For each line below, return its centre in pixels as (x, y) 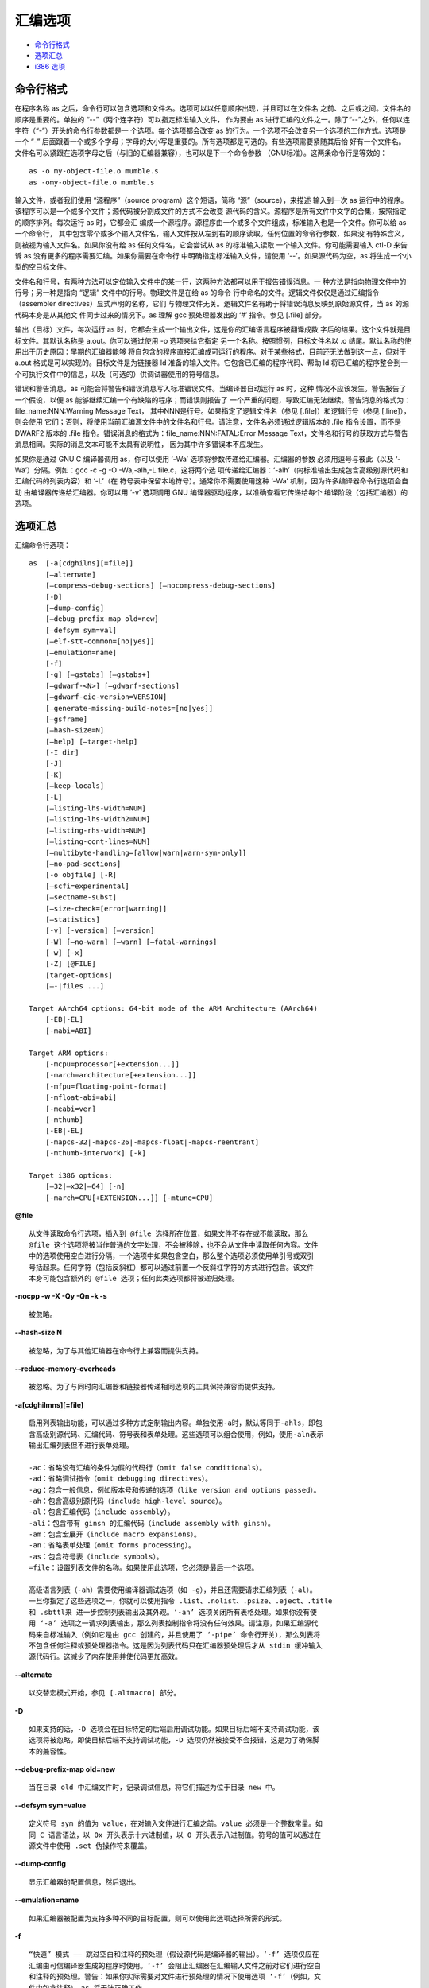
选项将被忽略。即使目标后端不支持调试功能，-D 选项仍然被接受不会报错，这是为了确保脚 (174, 1740)
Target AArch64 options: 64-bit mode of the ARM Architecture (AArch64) (173, 1009)
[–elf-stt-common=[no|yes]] (100, 641)
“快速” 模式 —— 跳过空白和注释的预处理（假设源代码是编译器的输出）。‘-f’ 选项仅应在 (174, 1955)
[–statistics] (73, 919)
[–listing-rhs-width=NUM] (96, 830)
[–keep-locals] (75, 786)
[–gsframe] (66, 719)
